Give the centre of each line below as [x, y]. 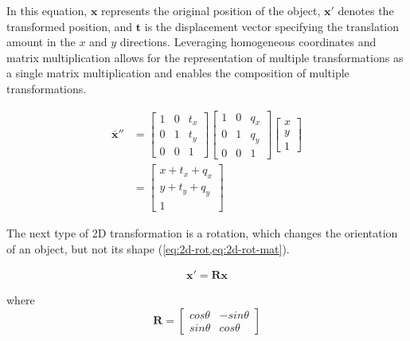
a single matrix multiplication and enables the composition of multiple [178, 73]
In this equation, [47, 10]
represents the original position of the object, [211, 10]
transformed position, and [70, 26]
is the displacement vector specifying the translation [272, 26]
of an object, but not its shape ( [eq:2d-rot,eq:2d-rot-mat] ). [148, 248]
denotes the [366, 10]
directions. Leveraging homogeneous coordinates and [248, 42]
